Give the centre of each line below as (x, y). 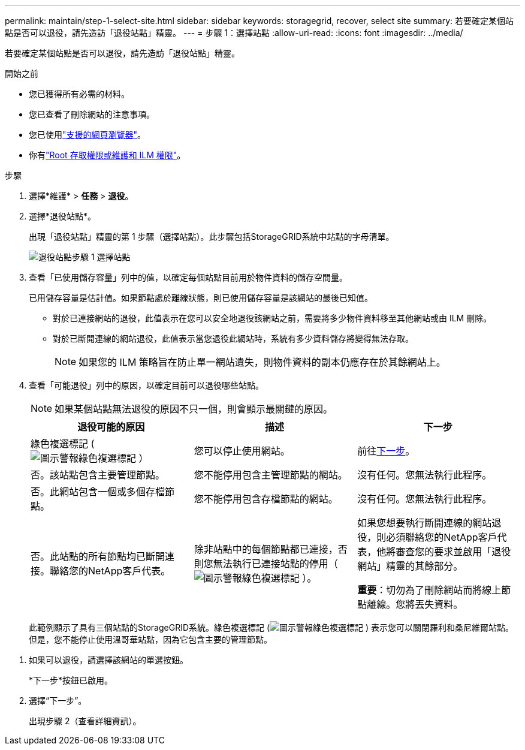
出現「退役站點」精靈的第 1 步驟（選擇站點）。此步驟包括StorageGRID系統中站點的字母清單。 (212, 237)
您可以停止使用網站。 (242, 451)
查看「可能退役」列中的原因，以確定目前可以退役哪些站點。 (146, 385)
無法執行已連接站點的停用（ (275, 564)
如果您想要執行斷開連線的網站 (425, 523)
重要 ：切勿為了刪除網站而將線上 (429, 590)
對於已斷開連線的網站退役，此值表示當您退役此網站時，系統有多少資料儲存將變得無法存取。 (233, 338)
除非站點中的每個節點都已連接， (266, 549)
